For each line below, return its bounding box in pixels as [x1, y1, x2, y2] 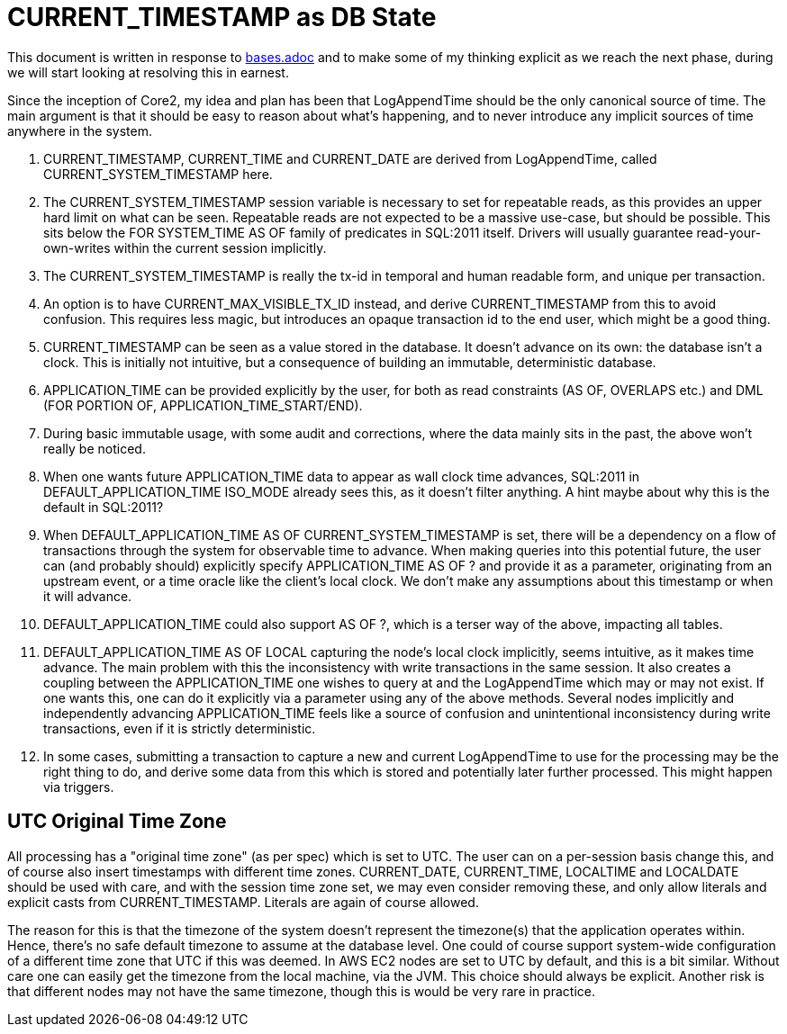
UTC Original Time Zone [7, 810, 227, 833]
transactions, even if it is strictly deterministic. [43, 720, 316, 736]
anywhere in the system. [7, 122, 152, 139]
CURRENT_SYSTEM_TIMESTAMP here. [43, 166, 273, 182]
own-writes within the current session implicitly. [43, 239, 327, 256]
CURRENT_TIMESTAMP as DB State [7, 2, 437, 32]
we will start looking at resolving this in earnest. [7, 64, 289, 80]
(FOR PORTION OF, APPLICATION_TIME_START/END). [43, 397, 363, 413]
